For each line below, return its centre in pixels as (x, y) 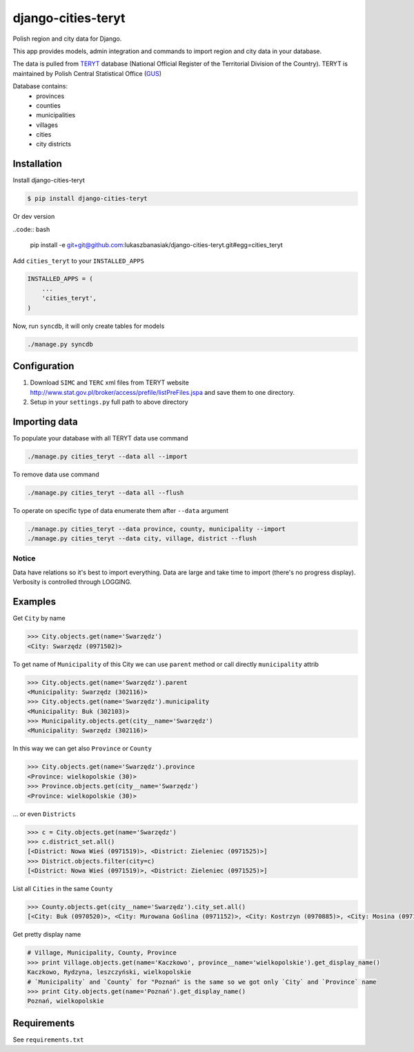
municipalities (56, 115)
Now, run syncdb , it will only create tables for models (89, 326)
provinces (50, 96)
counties (49, 105)
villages (47, 125)
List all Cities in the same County (63, 889)
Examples (34, 602)
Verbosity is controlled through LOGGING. (72, 582)
